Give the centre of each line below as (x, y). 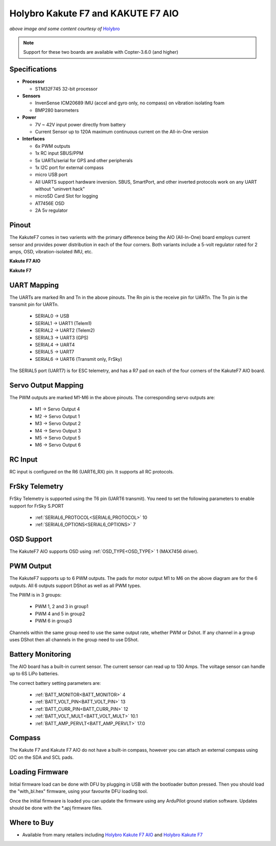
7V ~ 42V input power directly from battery (80, 124)
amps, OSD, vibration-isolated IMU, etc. (51, 251)
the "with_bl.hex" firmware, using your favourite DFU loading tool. (79, 791)
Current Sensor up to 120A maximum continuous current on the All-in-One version (122, 132)
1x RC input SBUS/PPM (59, 153)
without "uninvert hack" (60, 189)
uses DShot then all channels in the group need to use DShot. (74, 639)
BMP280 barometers (57, 110)
